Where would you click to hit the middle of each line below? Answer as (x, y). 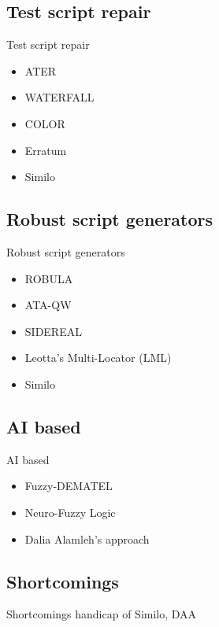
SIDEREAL (53, 331)
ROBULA (49, 278)
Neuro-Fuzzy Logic (70, 512)
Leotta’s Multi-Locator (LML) (98, 358)
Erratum (46, 150)
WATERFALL (59, 97)
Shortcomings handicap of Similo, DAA (102, 614)
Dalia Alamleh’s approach (87, 538)
